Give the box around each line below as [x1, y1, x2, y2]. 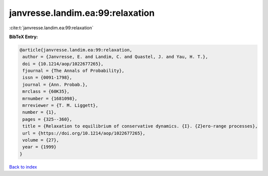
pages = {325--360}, [22, 117, 72, 122]
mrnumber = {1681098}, [22, 96, 78, 101]
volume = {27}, [22, 137, 60, 143]
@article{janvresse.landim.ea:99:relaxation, [19, 47, 133, 53]
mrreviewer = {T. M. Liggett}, [22, 103, 99, 109]
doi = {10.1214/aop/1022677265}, [22, 61, 104, 66]
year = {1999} [22, 144, 57, 150]
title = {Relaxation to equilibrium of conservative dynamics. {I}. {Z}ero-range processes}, [22, 123, 258, 129]
